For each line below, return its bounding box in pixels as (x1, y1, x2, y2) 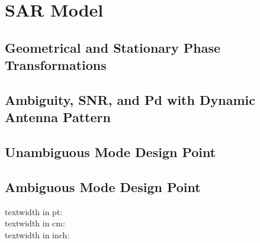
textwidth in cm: (5, 217, 65, 229)
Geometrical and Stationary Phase (5, 38, 221, 56)
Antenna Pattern (5, 108, 111, 126)
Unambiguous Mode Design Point (5, 143, 216, 161)
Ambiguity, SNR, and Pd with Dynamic (5, 90, 255, 108)
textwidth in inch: (5, 228, 70, 241)
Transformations (5, 56, 107, 74)
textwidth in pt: (5, 205, 63, 218)
